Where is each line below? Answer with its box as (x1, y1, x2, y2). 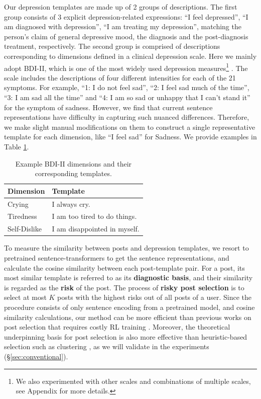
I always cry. (52, 198, 90, 209)
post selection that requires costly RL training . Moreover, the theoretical (4, 322, 230, 332)
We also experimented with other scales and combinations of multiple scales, (16, 375, 251, 386)
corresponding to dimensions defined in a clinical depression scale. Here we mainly (4, 50, 257, 61)
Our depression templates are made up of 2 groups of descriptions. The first (4, 2, 237, 12)
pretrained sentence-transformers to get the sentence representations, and (4, 252, 229, 263)
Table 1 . (4, 141, 29, 151)
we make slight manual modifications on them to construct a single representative (4, 121, 255, 132)
